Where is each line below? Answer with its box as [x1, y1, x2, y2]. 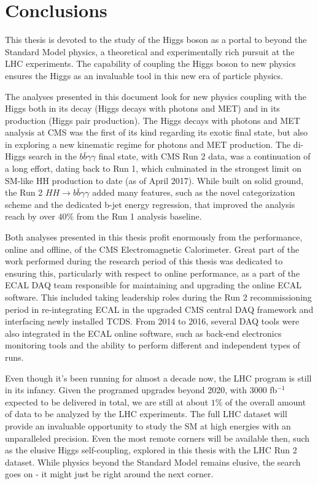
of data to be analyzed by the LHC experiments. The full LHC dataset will [5, 407, 287, 420]
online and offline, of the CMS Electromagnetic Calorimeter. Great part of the [5, 242, 300, 255]
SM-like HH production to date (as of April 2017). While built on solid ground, [5, 174, 304, 186]
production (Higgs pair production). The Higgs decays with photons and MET [5, 113, 300, 126]
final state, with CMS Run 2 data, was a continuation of [98, 150, 311, 163]
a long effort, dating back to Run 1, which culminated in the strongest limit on [5, 162, 302, 175]
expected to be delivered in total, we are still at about [5, 395, 209, 408]
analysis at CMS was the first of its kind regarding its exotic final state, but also [5, 126, 308, 139]
